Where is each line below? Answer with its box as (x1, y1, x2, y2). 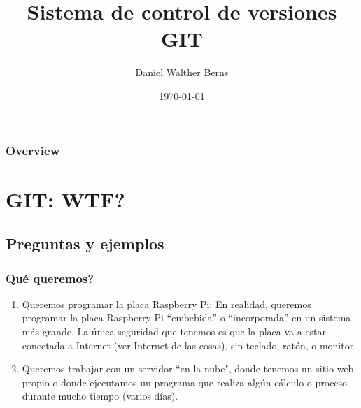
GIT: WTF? (6, 184, 125, 213)
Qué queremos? (6, 269, 94, 286)
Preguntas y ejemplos (6, 233, 164, 254)
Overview (6, 141, 60, 159)
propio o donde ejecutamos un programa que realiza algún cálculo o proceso (22, 374, 348, 389)
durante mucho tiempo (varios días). (22, 388, 178, 403)
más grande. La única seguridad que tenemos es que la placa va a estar (22, 323, 327, 338)
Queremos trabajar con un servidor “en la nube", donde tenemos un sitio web (22, 361, 354, 376)
